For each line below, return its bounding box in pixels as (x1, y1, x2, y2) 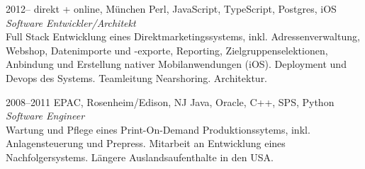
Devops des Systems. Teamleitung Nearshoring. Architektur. (6, 70, 268, 85)
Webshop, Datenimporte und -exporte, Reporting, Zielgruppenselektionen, (6, 42, 328, 57)
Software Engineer (6, 108, 85, 123)
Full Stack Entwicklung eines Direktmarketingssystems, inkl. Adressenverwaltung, (6, 29, 360, 44)
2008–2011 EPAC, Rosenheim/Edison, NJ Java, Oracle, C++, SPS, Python (6, 94, 335, 109)
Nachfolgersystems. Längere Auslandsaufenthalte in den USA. (6, 149, 274, 164)
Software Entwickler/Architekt (6, 15, 136, 30)
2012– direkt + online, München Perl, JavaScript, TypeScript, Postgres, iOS (6, 1, 337, 16)
